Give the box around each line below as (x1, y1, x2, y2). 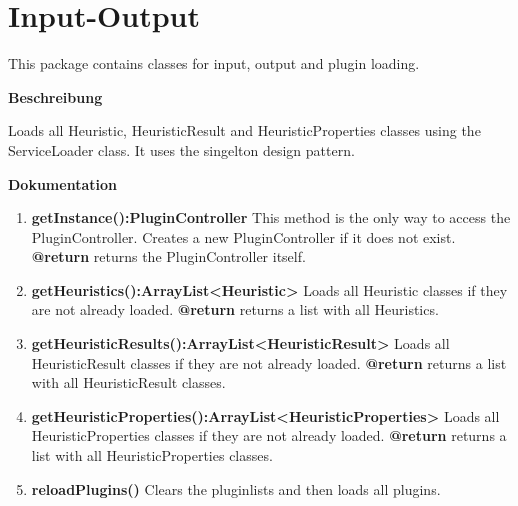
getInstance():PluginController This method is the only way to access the (31, 207, 511, 228)
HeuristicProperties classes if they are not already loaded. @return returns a (31, 425, 507, 446)
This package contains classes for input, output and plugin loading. (8, 53, 420, 74)
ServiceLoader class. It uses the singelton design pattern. (8, 139, 355, 160)
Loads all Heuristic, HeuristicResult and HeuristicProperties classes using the (8, 120, 481, 141)
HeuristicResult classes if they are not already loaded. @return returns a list (31, 352, 507, 373)
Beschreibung (8, 86, 103, 107)
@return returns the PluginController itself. (31, 246, 306, 267)
